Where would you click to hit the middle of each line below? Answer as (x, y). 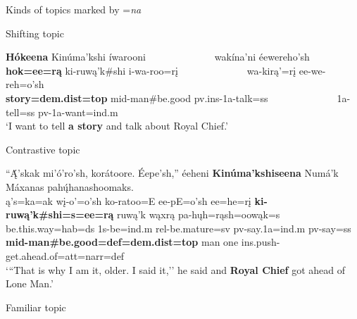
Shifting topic (35, 33)
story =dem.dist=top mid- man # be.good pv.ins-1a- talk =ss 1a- (178, 98)
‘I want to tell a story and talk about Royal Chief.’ (117, 126)
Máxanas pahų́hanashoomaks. (70, 186)
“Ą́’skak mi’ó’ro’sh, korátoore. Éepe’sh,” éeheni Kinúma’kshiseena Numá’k (172, 173)
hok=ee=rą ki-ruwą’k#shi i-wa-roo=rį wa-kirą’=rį (151, 70)
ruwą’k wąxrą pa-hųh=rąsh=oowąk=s (199, 214)
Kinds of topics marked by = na (74, 9)
